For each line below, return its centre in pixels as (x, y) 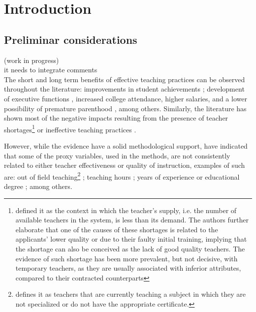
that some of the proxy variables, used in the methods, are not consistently (117, 155)
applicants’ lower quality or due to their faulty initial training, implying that (131, 239)
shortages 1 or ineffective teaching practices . (70, 128)
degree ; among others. (38, 186)
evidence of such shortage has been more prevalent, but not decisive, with (127, 258)
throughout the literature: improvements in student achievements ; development (124, 89)
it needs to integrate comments (51, 70)
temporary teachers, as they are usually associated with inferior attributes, (128, 268)
